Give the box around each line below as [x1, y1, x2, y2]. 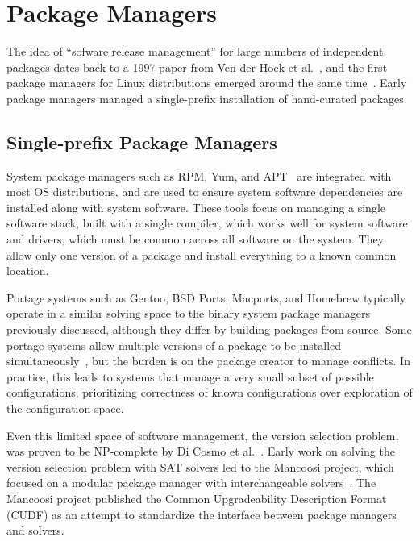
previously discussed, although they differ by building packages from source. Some [6, 321, 412, 338]
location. [6, 262, 49, 279]
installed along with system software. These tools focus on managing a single [6, 198, 386, 215]
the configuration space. [6, 400, 124, 417]
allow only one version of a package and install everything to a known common [6, 246, 397, 263]
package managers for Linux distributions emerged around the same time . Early [6, 74, 407, 91]
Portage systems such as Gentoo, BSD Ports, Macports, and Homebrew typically [6, 289, 406, 306]
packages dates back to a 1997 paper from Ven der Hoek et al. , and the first [6, 58, 388, 75]
